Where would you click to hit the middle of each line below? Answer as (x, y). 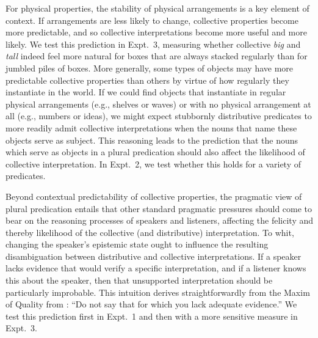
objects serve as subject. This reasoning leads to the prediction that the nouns (152, 140)
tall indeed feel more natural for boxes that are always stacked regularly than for (157, 56)
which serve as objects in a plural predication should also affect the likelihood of (155, 152)
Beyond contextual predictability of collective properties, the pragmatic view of (154, 196)
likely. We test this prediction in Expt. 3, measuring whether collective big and (153, 44)
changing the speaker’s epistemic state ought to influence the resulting (137, 244)
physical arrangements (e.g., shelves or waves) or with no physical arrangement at (158, 104)
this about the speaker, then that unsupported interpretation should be (139, 280)
